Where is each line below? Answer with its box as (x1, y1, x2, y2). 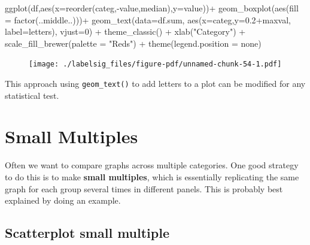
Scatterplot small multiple (5, 223, 169, 242)
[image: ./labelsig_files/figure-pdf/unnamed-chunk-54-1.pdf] (29, 60, 282, 69)
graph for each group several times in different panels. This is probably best (5, 182, 283, 195)
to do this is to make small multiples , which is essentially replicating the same (5, 171, 299, 183)
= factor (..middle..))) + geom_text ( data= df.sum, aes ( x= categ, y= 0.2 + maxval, (5, 13, 291, 26)
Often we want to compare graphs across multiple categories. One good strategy (5, 159, 299, 171)
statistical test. (5, 89, 59, 101)
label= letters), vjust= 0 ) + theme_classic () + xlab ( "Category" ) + (5, 25, 246, 38)
